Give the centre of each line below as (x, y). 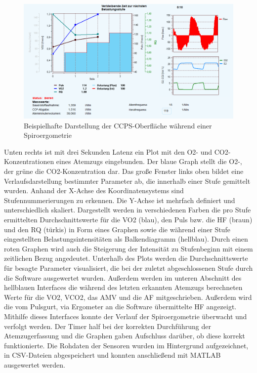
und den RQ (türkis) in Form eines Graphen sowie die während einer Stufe (117, 229)
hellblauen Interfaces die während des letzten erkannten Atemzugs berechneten (123, 287)
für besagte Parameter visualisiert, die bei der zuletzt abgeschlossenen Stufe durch (128, 268)
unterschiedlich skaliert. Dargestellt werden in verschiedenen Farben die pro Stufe (128, 210)
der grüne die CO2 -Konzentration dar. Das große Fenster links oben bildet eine (124, 171)
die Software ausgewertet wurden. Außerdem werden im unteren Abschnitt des (123, 277)
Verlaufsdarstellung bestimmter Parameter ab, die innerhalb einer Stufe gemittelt (127, 181)
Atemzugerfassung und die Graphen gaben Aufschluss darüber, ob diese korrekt (125, 336)
